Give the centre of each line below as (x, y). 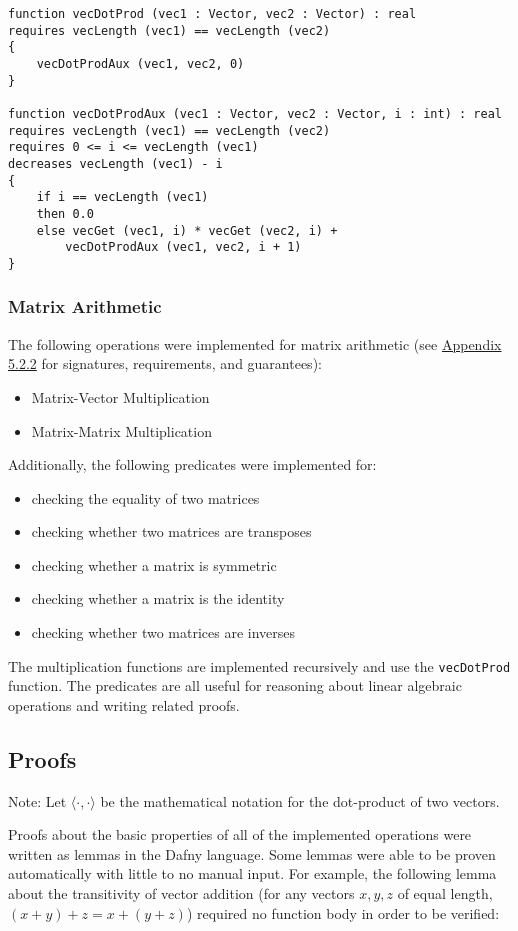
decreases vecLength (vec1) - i (115, 163)
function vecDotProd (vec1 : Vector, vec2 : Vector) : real (212, 14)
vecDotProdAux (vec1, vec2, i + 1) (183, 247)
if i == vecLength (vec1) (122, 197)
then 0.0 (65, 213)
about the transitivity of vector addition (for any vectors (181, 893)
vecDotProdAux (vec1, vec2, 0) (140, 63)
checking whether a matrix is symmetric (154, 564)
